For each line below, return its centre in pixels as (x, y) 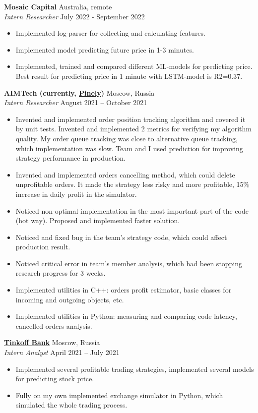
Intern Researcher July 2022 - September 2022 (74, 16)
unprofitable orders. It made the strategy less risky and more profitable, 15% (132, 184)
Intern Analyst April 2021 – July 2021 (62, 352)
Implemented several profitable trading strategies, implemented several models (135, 369)
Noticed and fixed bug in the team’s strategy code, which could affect (121, 237)
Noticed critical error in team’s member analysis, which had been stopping (129, 263)
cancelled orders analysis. (54, 325)
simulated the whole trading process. (71, 405)
